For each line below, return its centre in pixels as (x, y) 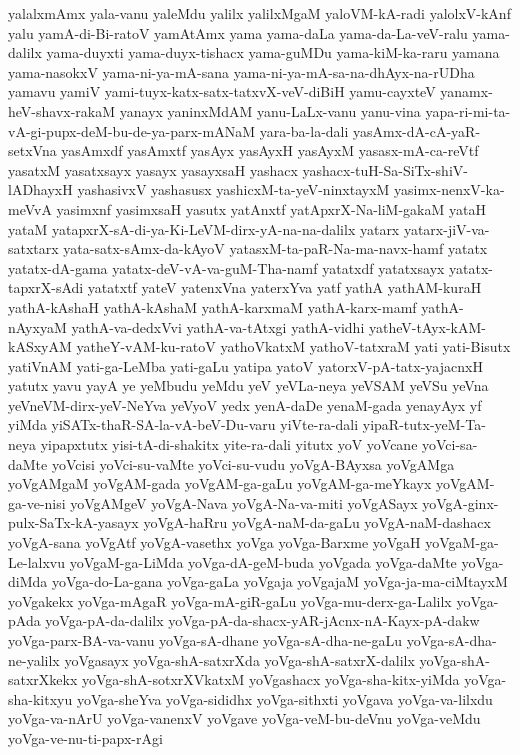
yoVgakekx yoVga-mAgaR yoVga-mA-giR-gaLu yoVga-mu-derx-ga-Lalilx (230, 600)
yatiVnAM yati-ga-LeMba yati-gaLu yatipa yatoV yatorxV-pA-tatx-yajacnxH (245, 365)
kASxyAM (40, 346)
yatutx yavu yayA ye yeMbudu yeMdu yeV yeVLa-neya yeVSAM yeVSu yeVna (248, 385)
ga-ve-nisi (37, 502)
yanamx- (466, 91)
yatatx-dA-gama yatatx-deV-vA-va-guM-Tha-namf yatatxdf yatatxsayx (226, 267)
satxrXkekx (43, 679)
